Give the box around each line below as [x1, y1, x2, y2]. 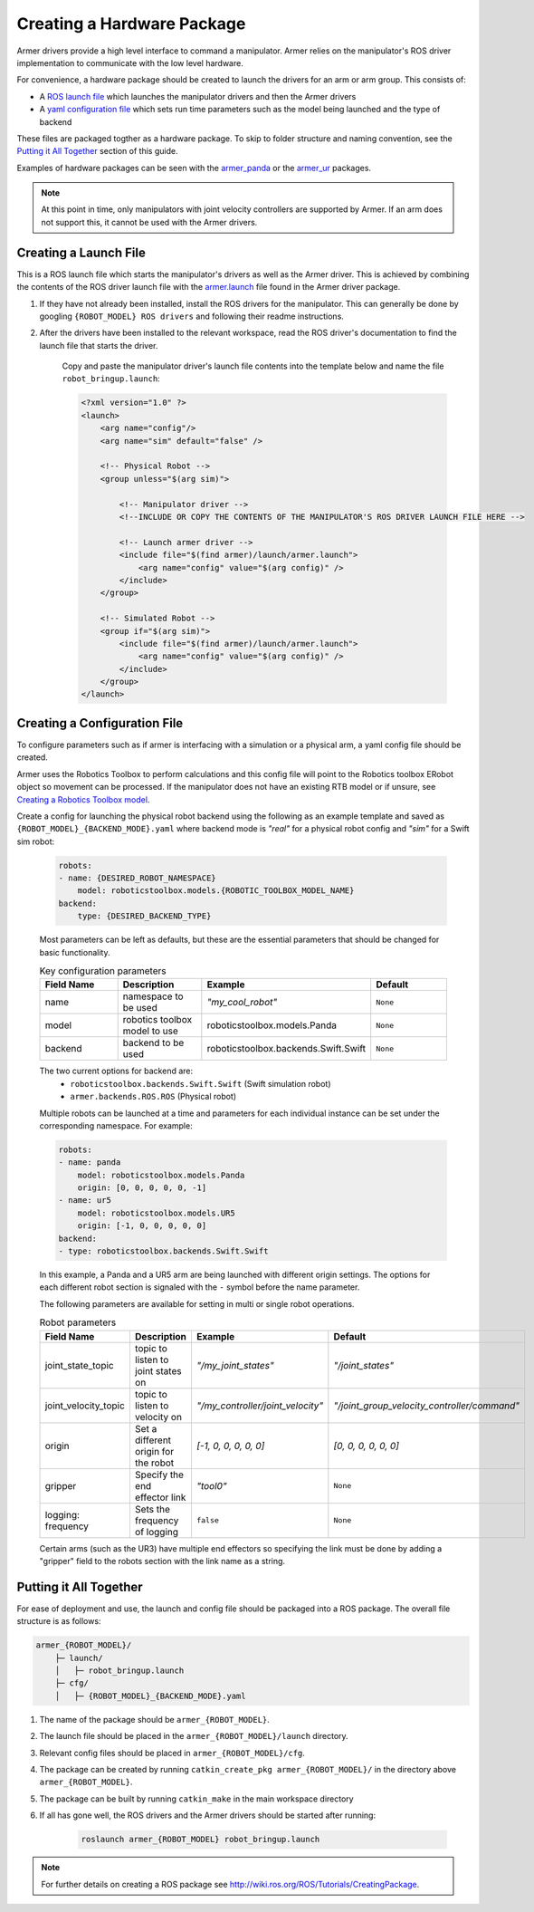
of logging [134, 1525, 179, 1538]
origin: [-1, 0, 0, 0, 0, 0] [77, 1221, 207, 1231]
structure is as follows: [16, 1616, 101, 1627]
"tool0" [195, 1479, 227, 1492]
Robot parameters [39, 1316, 117, 1329]
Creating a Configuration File [16, 716, 184, 731]
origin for [134, 1445, 175, 1457]
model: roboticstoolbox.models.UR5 [77, 1207, 235, 1218]
